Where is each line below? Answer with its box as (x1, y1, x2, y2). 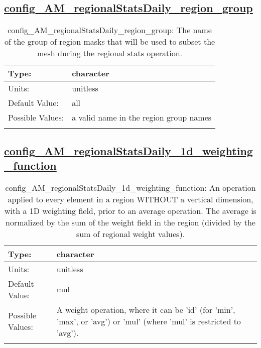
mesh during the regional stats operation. (37, 47, 182, 59)
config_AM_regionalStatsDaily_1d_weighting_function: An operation (5, 181, 256, 193)
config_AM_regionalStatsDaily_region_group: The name (8, 24, 212, 36)
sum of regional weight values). (76, 227, 185, 240)
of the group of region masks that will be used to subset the (4, 36, 215, 48)
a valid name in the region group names (72, 111, 212, 124)
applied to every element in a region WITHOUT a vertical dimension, (8, 193, 253, 205)
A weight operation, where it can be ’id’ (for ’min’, (56, 303, 235, 315)
